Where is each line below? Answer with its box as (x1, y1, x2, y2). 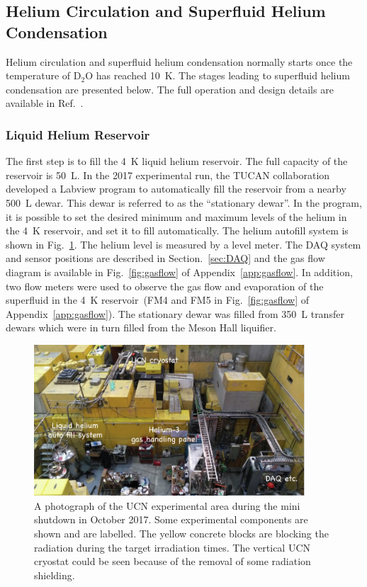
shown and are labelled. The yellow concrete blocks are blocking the (34, 526, 329, 541)
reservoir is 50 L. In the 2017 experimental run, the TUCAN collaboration (6, 167, 330, 182)
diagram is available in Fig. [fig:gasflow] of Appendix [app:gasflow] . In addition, (6, 264, 353, 279)
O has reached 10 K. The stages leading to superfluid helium (85, 68, 350, 83)
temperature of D (6, 68, 81, 83)
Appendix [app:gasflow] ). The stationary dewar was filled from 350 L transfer (6, 306, 344, 321)
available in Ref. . (6, 96, 84, 110)
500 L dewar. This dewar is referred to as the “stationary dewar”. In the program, (6, 195, 362, 210)
